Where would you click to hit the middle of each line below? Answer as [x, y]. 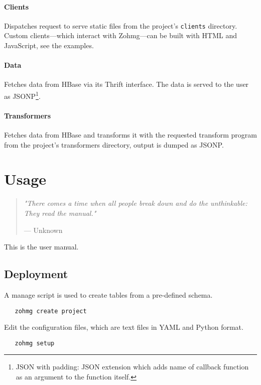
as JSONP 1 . [22, 95]
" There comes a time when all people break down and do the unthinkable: [136, 203]
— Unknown [43, 230]
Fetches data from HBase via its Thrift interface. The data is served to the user [126, 84]
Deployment [36, 274]
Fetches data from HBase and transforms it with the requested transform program [130, 135]
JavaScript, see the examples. [49, 45]
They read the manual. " [60, 213]
